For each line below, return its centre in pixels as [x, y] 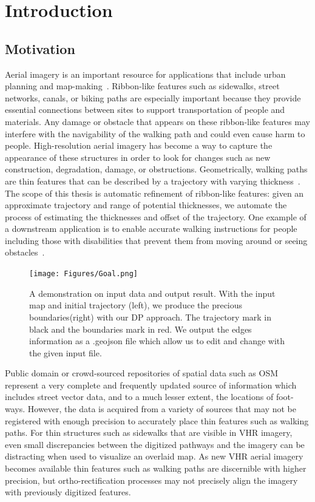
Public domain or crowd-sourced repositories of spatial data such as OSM [142, 373]
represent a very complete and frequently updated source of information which [151, 385]
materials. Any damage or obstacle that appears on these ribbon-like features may [158, 121]
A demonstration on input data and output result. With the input [152, 293]
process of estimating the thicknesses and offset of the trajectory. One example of [156, 216]
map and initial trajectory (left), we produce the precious [136, 305]
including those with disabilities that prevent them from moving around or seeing [156, 240]
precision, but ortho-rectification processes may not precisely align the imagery [151, 480]
